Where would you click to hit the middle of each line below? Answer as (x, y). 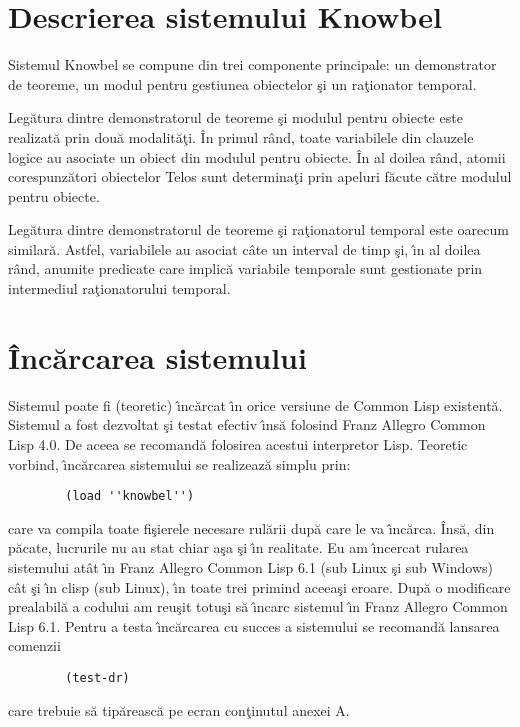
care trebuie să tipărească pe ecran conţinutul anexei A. (179, 709)
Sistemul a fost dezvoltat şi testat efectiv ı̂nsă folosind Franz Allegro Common (247, 424)
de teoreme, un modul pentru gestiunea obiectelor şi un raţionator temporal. (242, 83)
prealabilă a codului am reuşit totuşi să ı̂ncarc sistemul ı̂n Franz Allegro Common (258, 606)
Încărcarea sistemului (157, 356)
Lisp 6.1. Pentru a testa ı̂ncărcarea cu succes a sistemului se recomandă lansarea (254, 625)
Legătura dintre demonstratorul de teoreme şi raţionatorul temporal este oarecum (258, 229)
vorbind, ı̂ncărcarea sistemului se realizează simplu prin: (179, 463)
